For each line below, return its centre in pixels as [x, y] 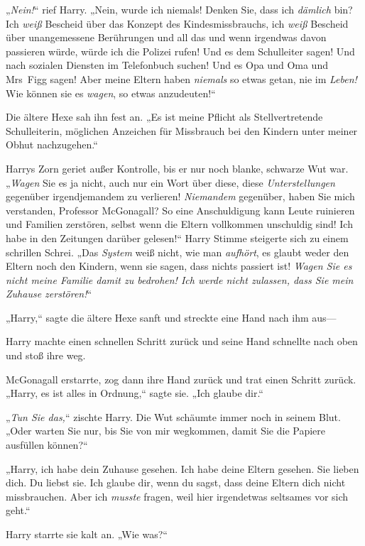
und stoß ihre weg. [46, 355]
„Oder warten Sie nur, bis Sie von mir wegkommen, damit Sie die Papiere [166, 431]
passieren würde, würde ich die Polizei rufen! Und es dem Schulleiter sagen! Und [180, 51]
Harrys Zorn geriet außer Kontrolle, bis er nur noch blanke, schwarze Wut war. [177, 168]
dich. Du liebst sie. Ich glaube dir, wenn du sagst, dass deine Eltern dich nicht [176, 482]
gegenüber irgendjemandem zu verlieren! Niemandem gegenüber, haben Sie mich [180, 196]
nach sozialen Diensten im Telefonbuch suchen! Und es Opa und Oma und [167, 65]
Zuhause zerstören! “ [49, 294]
